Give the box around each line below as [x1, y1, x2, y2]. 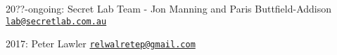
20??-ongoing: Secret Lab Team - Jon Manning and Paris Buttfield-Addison [6, 1, 332, 15]
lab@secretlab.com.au [6, 16, 107, 26]
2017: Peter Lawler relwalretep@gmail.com [6, 36, 196, 51]
